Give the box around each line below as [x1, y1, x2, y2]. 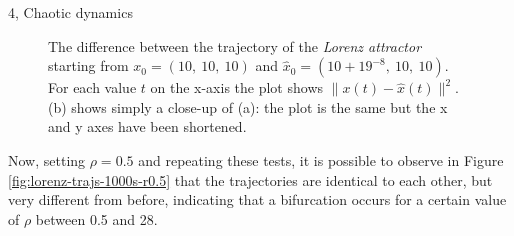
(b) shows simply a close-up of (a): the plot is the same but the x [48, 96, 448, 117]
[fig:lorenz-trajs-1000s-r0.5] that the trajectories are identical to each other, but [8, 169, 493, 190]
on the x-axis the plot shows [150, 77, 323, 98]
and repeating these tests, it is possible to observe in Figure [138, 149, 504, 170]
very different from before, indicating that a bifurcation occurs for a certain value [8, 189, 507, 210]
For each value [48, 77, 137, 98]
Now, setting [8, 149, 86, 170]
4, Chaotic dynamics [8, 2, 133, 22]
